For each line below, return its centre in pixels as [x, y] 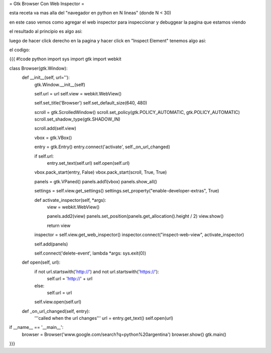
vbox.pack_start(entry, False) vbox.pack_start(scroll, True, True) [101, 172]
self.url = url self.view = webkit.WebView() [78, 93]
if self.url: [44, 156]
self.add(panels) [51, 244]
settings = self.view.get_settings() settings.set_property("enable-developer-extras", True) [127, 191]
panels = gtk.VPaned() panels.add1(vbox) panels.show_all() [96, 181]
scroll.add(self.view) [55, 129]
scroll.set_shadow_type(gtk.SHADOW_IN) [77, 119]
